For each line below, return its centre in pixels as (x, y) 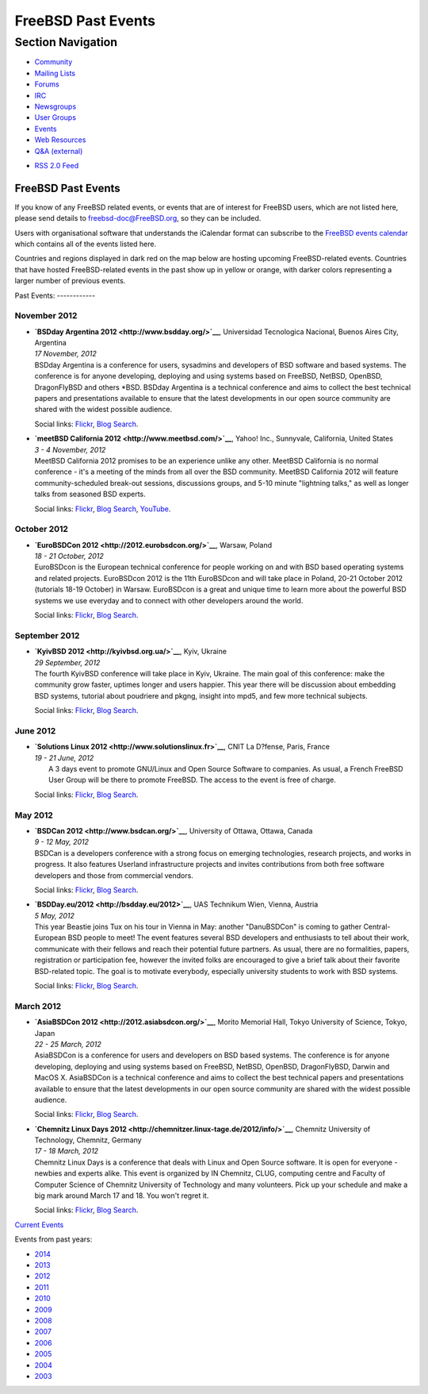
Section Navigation (66, 42)
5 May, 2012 (55, 915)
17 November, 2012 (65, 354)
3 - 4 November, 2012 (70, 449)
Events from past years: (53, 1239)
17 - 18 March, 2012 (67, 1151)
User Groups (55, 117)
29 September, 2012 (67, 662)
